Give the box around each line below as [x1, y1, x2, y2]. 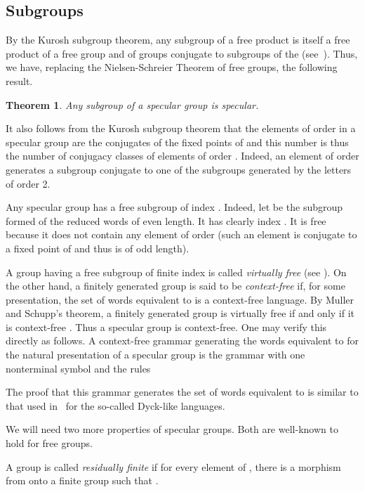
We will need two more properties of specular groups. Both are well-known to [6, 422, 338, 436]
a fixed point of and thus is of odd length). [6, 240, 190, 255]
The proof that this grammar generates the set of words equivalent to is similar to [6, 384, 359, 399]
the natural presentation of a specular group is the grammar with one [6, 347, 305, 362]
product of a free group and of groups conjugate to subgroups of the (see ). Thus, [6, 46, 358, 60]
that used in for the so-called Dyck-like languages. [6, 398, 225, 413]
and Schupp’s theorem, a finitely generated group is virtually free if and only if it [6, 306, 355, 321]
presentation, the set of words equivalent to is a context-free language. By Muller [6, 292, 354, 306]
